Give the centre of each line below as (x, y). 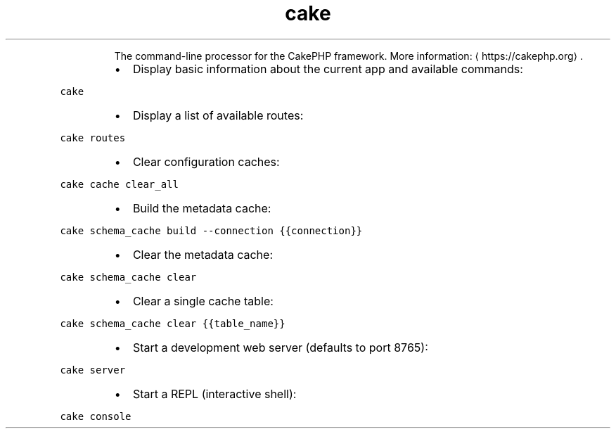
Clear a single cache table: (203, 301)
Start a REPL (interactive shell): (214, 394)
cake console (96, 416)
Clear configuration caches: (206, 161)
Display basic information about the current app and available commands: (328, 69)
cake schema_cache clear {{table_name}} (173, 323)
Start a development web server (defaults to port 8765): (280, 347)
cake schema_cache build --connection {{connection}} (211, 230)
